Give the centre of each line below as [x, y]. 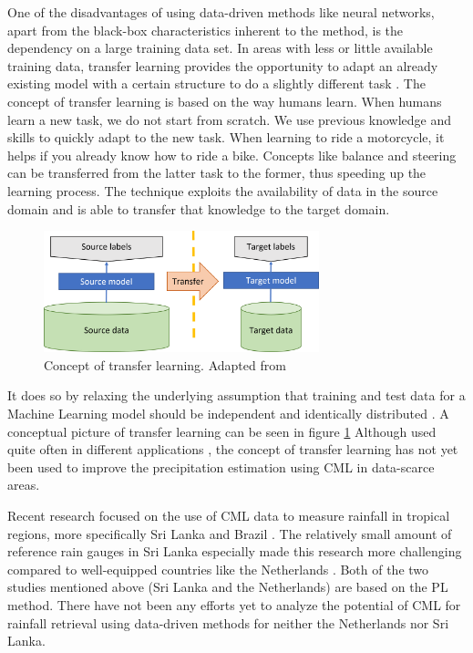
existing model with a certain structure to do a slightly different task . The [216, 83]
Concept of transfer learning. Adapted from [165, 364]
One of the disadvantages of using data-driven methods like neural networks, [221, 12]
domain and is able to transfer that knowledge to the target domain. [199, 208]
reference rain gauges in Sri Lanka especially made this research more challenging [235, 551]
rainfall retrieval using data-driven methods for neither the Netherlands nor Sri [228, 622]
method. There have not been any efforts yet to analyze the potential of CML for [234, 605]
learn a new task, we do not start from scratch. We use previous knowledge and [230, 119]
